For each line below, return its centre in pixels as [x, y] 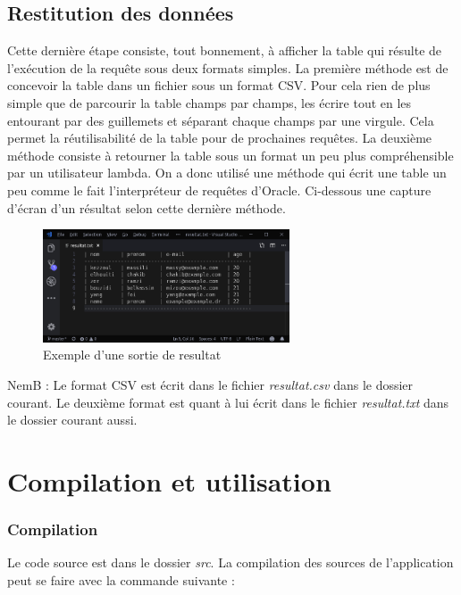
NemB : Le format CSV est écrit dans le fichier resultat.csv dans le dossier [210, 385]
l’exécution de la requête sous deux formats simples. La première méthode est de [228, 67]
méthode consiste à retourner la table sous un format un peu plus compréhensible [230, 155]
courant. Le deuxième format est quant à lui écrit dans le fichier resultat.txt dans [228, 402]
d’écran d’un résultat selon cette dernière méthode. [147, 207]
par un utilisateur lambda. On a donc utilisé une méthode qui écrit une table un [227, 173]
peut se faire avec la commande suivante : [121, 580]
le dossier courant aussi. [72, 420]
